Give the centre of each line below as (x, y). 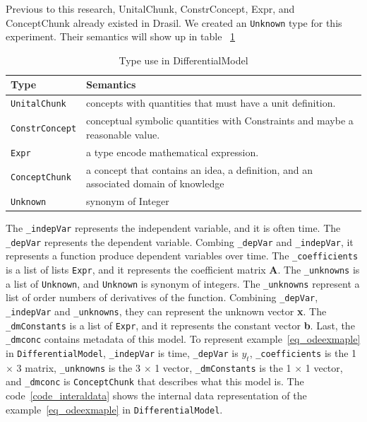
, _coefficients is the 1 (303, 353)
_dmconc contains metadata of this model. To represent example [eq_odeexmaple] (183, 339)
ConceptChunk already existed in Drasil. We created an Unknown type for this (174, 22)
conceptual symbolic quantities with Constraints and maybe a (220, 121)
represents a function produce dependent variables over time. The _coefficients (182, 256)
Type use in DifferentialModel (183, 60)
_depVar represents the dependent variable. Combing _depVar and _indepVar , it (180, 241)
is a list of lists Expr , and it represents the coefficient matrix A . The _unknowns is (183, 270)
